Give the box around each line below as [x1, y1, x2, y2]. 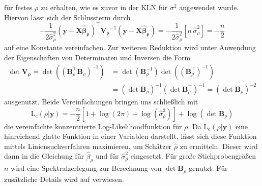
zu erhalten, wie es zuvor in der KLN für [40, 2, 168, 12]
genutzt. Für [189, 163, 228, 173]
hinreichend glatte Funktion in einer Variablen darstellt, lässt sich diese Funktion [4, 131, 257, 141]
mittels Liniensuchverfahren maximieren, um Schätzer [4, 140, 172, 151]
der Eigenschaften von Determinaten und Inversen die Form [4, 52, 191, 62]
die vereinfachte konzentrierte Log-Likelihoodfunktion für [4, 121, 182, 131]
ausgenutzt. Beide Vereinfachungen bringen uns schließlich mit [4, 96, 198, 107]
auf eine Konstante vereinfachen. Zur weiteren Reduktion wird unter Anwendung [4, 42, 256, 53]
